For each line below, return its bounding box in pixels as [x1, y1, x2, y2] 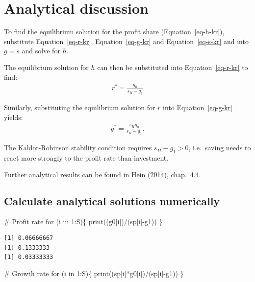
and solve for [22, 46, 60, 56]
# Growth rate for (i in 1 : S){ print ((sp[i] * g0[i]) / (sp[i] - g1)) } [4, 268, 184, 278]
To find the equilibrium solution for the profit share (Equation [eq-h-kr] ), [4, 26, 225, 37]
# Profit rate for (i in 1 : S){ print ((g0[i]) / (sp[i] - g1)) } [4, 216, 163, 226]
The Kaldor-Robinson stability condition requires [4, 142, 152, 153]
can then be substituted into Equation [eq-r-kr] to [97, 62, 248, 72]
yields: [4, 112, 23, 122]
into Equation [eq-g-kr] [163, 102, 232, 113]
